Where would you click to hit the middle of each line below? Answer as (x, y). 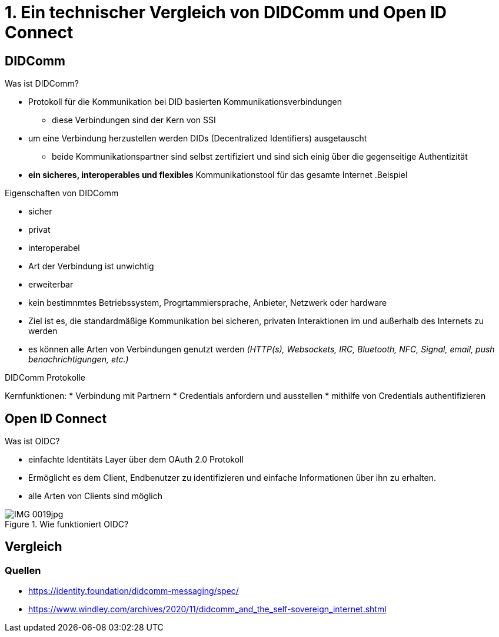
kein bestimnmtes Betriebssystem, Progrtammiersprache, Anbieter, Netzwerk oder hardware (208, 303)
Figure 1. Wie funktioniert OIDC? (67, 524)
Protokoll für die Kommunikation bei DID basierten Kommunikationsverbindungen (185, 102)
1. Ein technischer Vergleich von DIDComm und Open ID (226, 12)
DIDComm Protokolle (45, 378)
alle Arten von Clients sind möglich (95, 496)
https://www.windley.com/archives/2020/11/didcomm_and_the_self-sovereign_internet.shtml (207, 609)
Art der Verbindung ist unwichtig (91, 266)
